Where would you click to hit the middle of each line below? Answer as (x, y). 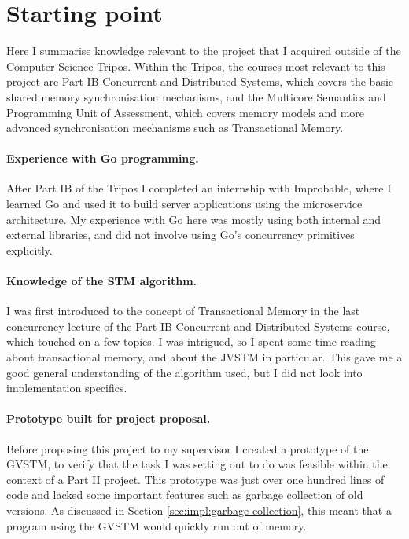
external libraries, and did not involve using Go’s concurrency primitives (181, 235)
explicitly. (29, 249)
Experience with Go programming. (103, 158)
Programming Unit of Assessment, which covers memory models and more (186, 112)
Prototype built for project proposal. (109, 418)
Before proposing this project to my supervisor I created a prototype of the (188, 448)
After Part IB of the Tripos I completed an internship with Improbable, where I (199, 188)
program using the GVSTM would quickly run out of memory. (157, 525)
